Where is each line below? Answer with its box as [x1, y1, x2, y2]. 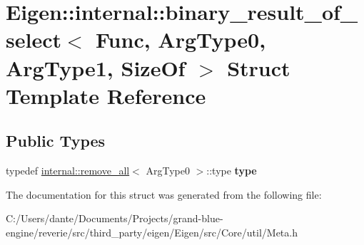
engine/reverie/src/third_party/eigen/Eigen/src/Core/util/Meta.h [6, 224, 298, 239]
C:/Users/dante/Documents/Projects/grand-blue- [6, 211, 223, 226]
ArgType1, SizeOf [6, 53, 186, 82]
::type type [206, 163, 257, 178]
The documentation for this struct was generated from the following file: [6, 187, 322, 202]
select [6, 25, 61, 54]
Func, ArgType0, [96, 25, 266, 54]
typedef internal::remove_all [6, 163, 130, 178]
